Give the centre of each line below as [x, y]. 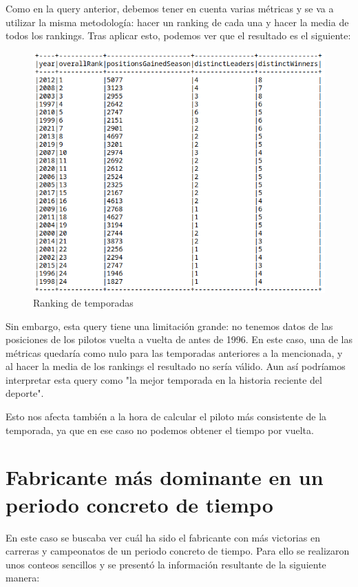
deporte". [25, 393]
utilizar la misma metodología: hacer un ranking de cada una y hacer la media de [177, 22]
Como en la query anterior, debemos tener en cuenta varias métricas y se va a [170, 8]
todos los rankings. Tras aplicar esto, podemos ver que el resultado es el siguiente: [178, 35]
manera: [23, 578]
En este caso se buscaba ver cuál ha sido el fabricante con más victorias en [163, 537]
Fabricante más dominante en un [165, 477]
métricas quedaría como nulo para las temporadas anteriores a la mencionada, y [174, 352]
